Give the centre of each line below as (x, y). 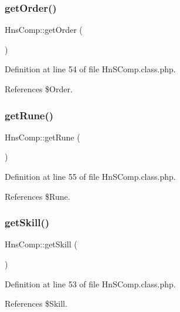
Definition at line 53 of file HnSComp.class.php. (90, 284)
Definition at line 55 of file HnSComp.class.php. (90, 176)
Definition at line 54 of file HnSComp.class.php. (90, 69)
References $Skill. (36, 303)
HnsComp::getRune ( (43, 137)
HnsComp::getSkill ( (41, 244)
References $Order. (39, 89)
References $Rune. (38, 196)
